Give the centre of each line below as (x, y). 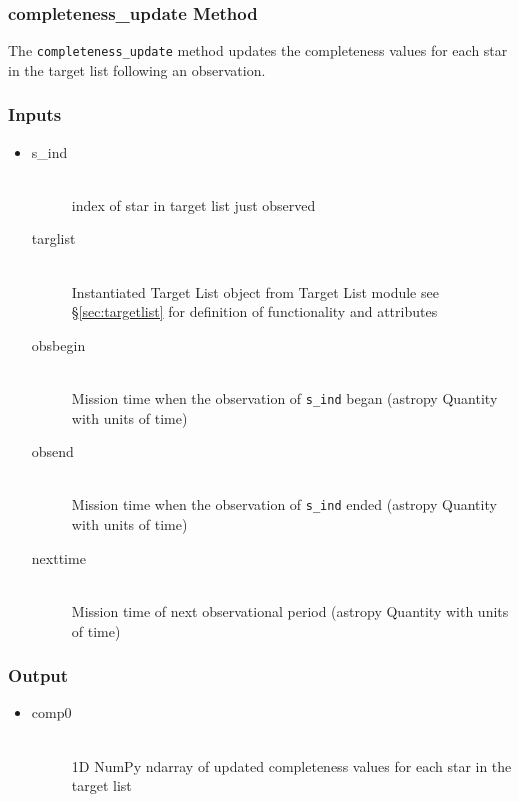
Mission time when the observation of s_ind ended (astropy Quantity (284, 504)
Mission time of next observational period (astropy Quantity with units (290, 610)
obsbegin (58, 344)
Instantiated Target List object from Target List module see (255, 291)
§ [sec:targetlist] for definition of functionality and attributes (254, 311)
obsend (52, 451)
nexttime (58, 557)
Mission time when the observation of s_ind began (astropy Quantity (284, 398)
